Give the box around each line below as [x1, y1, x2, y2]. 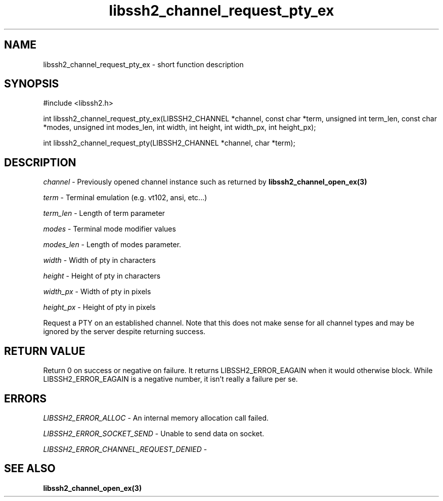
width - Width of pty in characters [43, 256, 156, 265]
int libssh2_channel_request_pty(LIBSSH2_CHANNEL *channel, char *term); [43, 139, 295, 148]
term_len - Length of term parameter [43, 209, 165, 218]
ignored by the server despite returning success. [43, 327, 206, 336]
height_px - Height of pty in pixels [43, 303, 156, 312]
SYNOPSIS [4, 77, 59, 90]
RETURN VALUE [4, 344, 85, 357]
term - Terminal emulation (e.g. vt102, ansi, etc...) [43, 193, 207, 202]
